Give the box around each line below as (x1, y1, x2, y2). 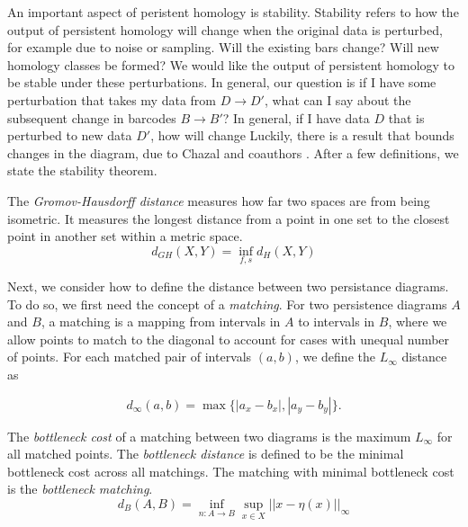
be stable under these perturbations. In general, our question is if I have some (7, 73, 436, 92)
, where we (388, 312, 447, 331)
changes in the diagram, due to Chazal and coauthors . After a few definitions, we (7, 143, 459, 162)
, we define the (294, 347, 375, 366)
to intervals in (298, 312, 375, 331)
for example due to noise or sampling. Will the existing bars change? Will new (7, 38, 439, 57)
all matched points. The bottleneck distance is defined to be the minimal (7, 444, 404, 463)
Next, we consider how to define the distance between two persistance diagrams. (7, 276, 449, 295)
